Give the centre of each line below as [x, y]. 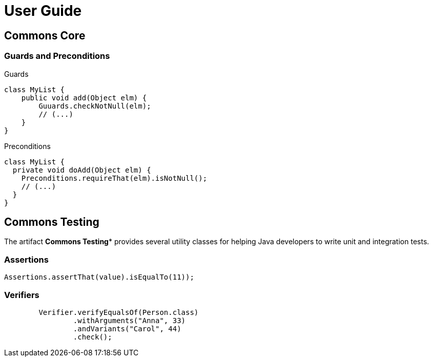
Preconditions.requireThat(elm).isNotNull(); [114, 178]
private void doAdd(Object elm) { [82, 170]
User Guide [43, 11]
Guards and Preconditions [57, 56]
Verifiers [22, 295]
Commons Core [45, 35]
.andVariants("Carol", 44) [127, 328]
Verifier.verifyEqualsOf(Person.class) [119, 312]
